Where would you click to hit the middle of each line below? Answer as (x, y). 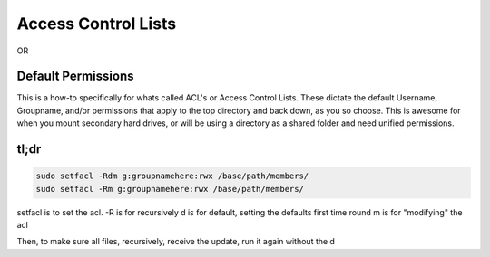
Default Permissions (75, 76)
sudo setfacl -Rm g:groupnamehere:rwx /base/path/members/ (170, 189)
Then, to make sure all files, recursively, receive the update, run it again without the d (176, 242)
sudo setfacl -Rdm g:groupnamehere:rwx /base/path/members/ (172, 176)
